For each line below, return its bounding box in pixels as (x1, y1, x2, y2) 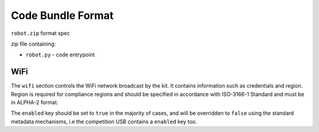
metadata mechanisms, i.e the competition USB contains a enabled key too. (11, 118, 197, 125)
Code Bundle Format (11, 9, 114, 22)
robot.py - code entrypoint (25, 51, 95, 59)
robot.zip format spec (11, 30, 70, 37)
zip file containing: (11, 40, 56, 47)
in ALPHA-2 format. (11, 99, 58, 106)
